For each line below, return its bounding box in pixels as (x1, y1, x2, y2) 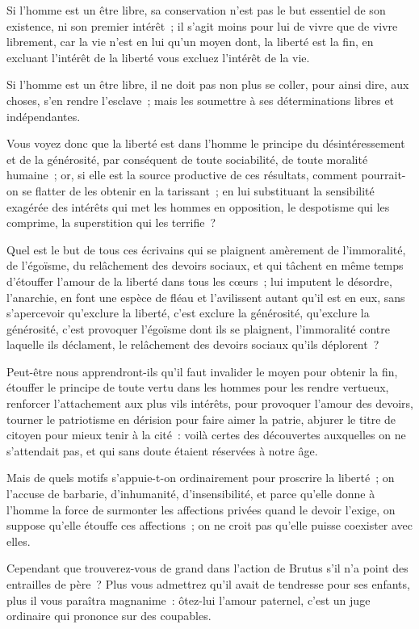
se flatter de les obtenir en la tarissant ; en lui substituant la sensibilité (22, 182, 375, 199)
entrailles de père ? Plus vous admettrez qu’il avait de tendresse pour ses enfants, (6, 576, 410, 592)
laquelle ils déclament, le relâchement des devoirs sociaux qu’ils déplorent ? (6, 336, 379, 353)
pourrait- (361, 166, 406, 183)
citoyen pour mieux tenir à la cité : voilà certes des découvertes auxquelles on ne (6, 426, 406, 443)
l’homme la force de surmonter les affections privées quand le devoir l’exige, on (6, 501, 396, 518)
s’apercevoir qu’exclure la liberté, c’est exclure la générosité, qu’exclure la (6, 304, 370, 321)
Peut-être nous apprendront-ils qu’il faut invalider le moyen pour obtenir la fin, (6, 363, 398, 379)
